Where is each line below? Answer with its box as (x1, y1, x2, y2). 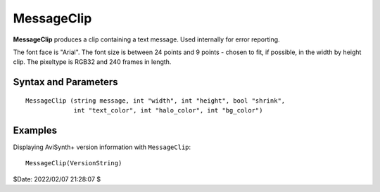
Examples (13, 124, 58, 136)
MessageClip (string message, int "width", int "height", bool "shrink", (25, 96, 286, 105)
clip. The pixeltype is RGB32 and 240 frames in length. (13, 58, 172, 66)
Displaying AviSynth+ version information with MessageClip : (13, 143, 191, 151)
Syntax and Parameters (13, 76, 119, 88)
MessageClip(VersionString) (25, 159, 122, 167)
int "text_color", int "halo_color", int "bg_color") (73, 106, 263, 115)
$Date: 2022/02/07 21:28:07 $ (13, 174, 101, 183)
